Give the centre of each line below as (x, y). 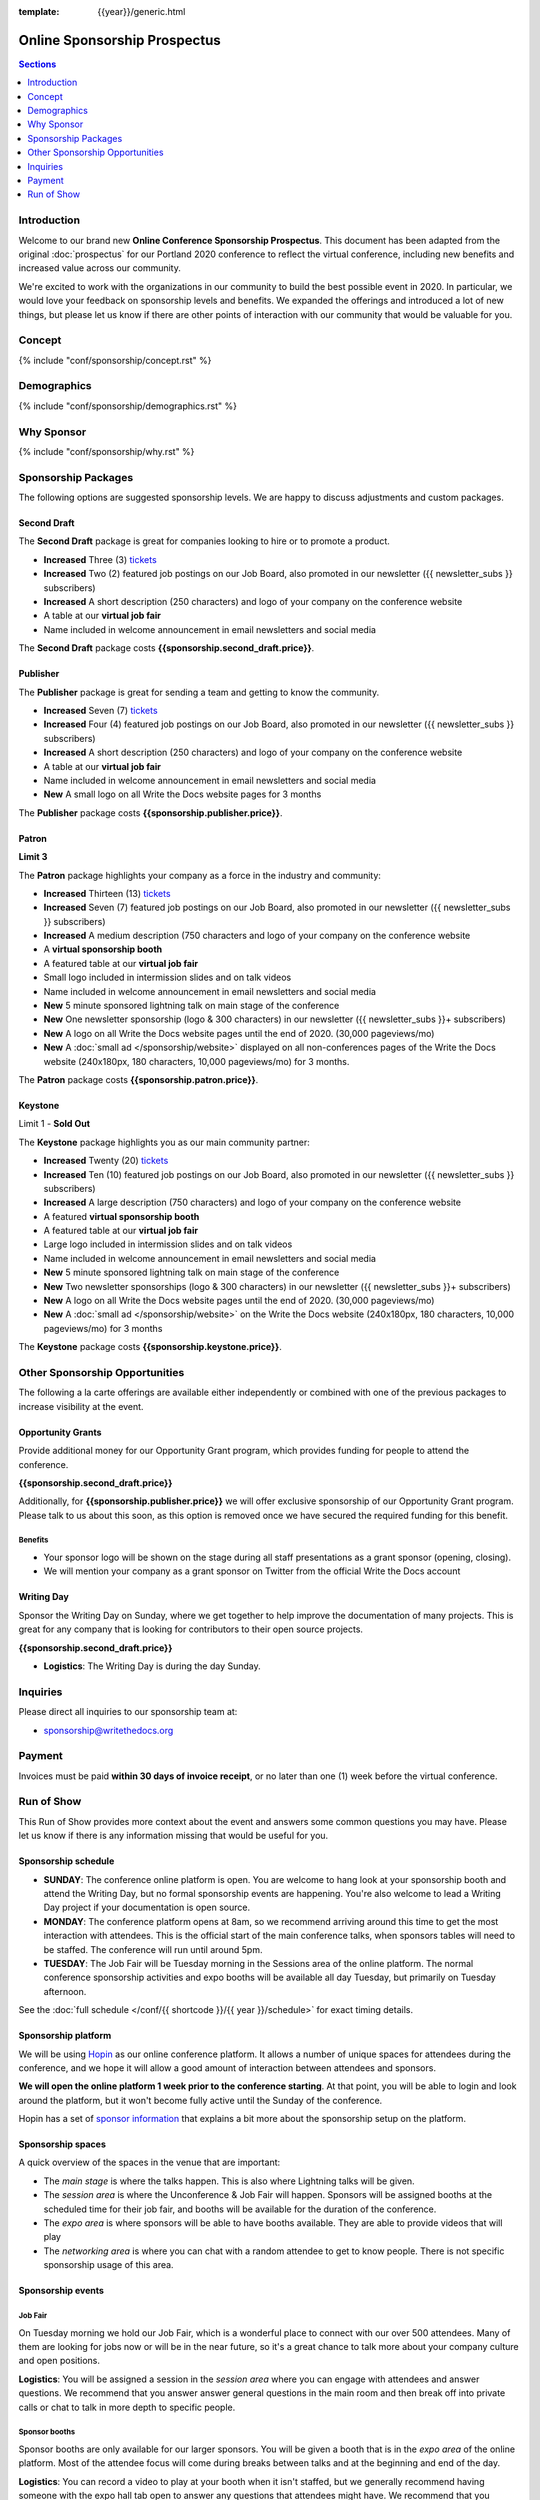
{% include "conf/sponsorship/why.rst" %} (106, 451)
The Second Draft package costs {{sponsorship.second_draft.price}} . (166, 648)
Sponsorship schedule (66, 1861)
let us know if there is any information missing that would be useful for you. (173, 1836)
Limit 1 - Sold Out (54, 1124)
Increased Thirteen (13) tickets (107, 893)
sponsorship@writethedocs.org (108, 1730)
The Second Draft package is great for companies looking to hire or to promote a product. (204, 541)
